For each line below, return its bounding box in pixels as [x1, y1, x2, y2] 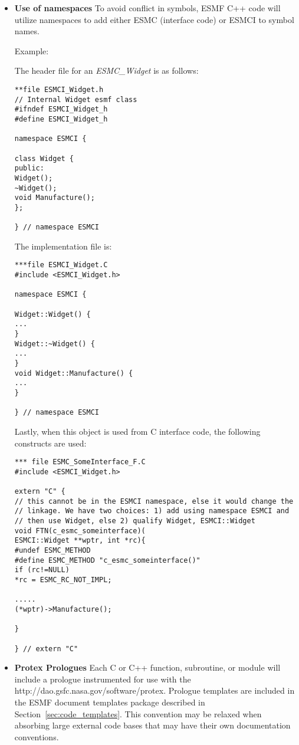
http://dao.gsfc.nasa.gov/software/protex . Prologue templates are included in [14, 684, 295, 697]
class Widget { [14, 154, 74, 163]
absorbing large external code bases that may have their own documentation [14, 719, 291, 731]
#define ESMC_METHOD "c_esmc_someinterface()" [14, 556, 201, 565]
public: [14, 164, 44, 173]
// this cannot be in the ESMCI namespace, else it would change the [14, 497, 294, 506]
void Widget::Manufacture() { [14, 369, 133, 378]
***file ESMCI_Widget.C [14, 261, 108, 270]
